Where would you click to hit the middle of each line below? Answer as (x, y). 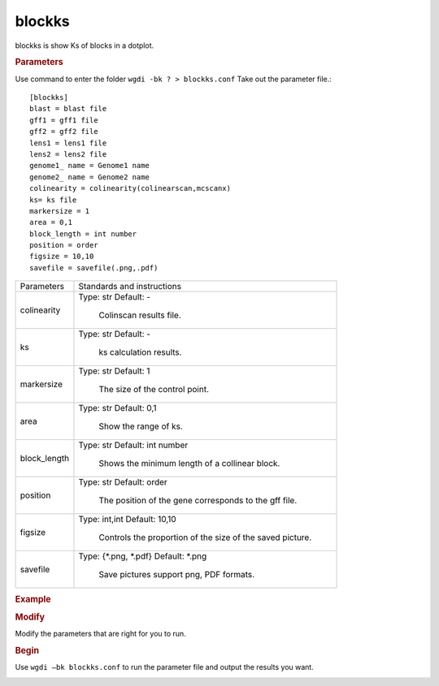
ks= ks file (53, 200)
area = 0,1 (51, 222)
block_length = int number (83, 234)
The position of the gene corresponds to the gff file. (198, 501)
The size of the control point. (154, 390)
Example (33, 599)
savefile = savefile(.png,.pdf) (94, 267)
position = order (64, 245)
